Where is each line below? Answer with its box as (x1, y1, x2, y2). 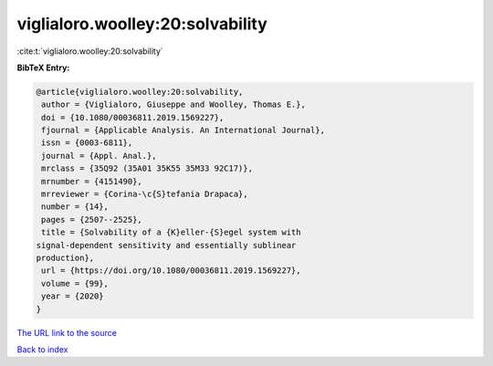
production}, (36, 253, 95, 263)
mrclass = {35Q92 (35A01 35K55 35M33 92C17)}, (41, 163, 253, 173)
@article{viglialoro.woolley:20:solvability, (36, 87, 244, 97)
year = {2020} (41, 291, 104, 301)
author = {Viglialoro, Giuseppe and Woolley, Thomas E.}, (41, 99, 306, 110)
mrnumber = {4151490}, (41, 176, 143, 186)
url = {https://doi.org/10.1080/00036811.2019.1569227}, (41, 266, 301, 276)
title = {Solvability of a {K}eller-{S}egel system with (41, 227, 301, 237)
